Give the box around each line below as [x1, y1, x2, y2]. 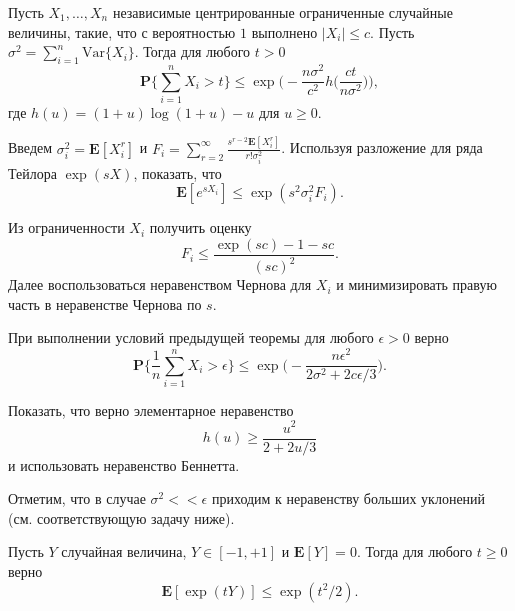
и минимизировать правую [336, 274, 497, 295]
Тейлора [8, 162, 57, 183]
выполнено [251, 21, 318, 42]
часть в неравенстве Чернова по [8, 293, 202, 314]
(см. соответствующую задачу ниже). [8, 507, 235, 528]
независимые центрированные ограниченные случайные [112, 2, 453, 22]
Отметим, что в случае [8, 488, 146, 509]
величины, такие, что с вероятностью [8, 21, 236, 42]
